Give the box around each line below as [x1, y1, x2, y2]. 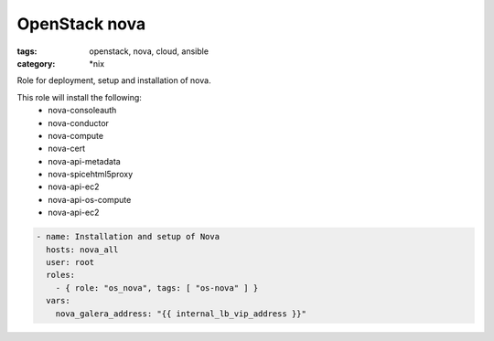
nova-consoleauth [48, 105, 117, 116]
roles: [46, 270, 76, 281]
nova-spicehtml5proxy [48, 169, 134, 180]
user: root [46, 257, 95, 267]
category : [16, 58, 56, 69]
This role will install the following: [16, 91, 142, 102]
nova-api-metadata [48, 155, 121, 166]
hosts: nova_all [46, 244, 119, 255]
